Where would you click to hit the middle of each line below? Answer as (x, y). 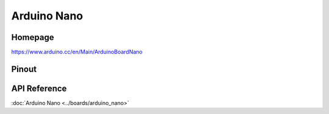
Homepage (33, 37)
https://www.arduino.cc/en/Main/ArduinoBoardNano (77, 52)
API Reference (39, 88)
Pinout (24, 69)
